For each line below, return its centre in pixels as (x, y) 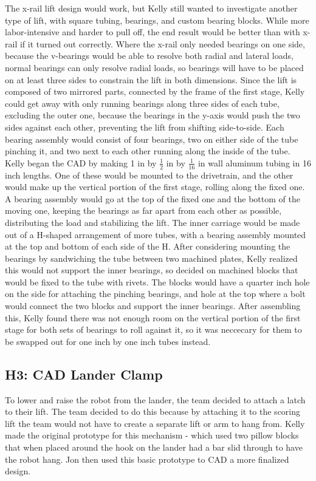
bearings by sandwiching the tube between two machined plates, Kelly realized (151, 258)
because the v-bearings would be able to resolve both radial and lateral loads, (149, 56)
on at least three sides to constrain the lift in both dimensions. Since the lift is (151, 79)
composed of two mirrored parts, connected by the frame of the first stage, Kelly (155, 91)
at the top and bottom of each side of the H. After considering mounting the (148, 246)
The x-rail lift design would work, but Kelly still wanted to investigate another (151, 8)
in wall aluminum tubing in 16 (254, 162)
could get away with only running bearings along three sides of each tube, (142, 103)
